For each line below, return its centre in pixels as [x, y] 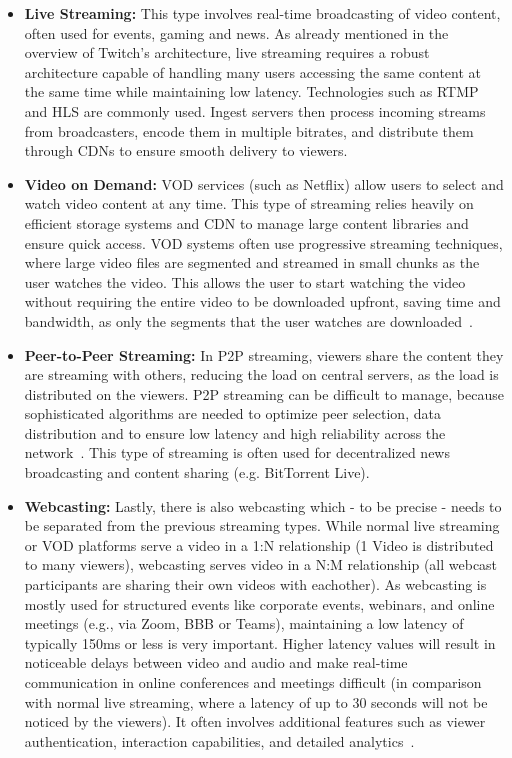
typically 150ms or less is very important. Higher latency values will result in [260, 642]
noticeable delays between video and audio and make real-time [216, 662]
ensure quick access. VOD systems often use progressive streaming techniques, [263, 242]
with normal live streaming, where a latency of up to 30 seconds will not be [256, 701]
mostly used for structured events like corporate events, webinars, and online [259, 603]
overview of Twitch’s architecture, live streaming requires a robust [227, 52]
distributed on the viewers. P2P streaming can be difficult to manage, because [264, 393]
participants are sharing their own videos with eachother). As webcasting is [255, 584]
